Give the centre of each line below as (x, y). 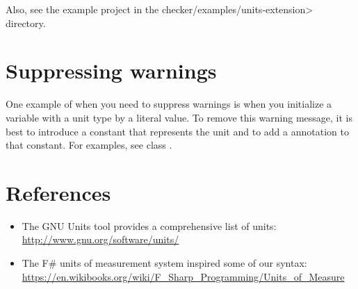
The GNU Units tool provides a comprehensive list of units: (149, 225)
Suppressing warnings (111, 71)
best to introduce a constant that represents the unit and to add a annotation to (177, 131)
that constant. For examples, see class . (89, 145)
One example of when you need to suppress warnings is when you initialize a (169, 104)
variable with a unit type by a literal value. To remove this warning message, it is (179, 117)
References (58, 192)
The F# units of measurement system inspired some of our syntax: (164, 263)
